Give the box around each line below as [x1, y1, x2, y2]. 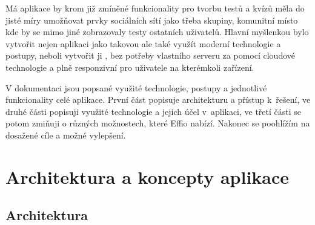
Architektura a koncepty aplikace [5, 164, 290, 189]
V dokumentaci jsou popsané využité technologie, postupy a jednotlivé [5, 81, 267, 94]
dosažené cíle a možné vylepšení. [5, 128, 126, 141]
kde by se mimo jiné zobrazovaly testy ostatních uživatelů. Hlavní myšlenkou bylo [5, 25, 309, 38]
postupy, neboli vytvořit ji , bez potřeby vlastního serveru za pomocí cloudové [5, 49, 295, 62]
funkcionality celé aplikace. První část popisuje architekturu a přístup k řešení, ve [5, 93, 311, 106]
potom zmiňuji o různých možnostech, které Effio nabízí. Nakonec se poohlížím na [5, 117, 310, 129]
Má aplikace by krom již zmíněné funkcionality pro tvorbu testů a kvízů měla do [5, 2, 305, 14]
